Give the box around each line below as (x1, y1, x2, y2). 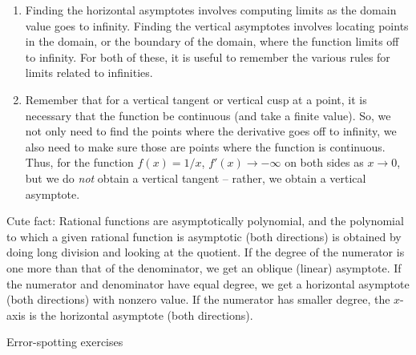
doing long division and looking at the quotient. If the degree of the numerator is (6, 244, 405, 260)
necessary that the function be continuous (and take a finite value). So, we (25, 107, 391, 123)
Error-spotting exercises (6, 333, 123, 350)
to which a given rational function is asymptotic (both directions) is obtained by (6, 228, 402, 244)
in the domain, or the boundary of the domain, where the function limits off (25, 33, 399, 50)
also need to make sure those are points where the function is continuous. (25, 138, 386, 155)
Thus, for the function (25, 154, 134, 171)
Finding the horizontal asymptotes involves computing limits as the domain (25, 2, 397, 18)
